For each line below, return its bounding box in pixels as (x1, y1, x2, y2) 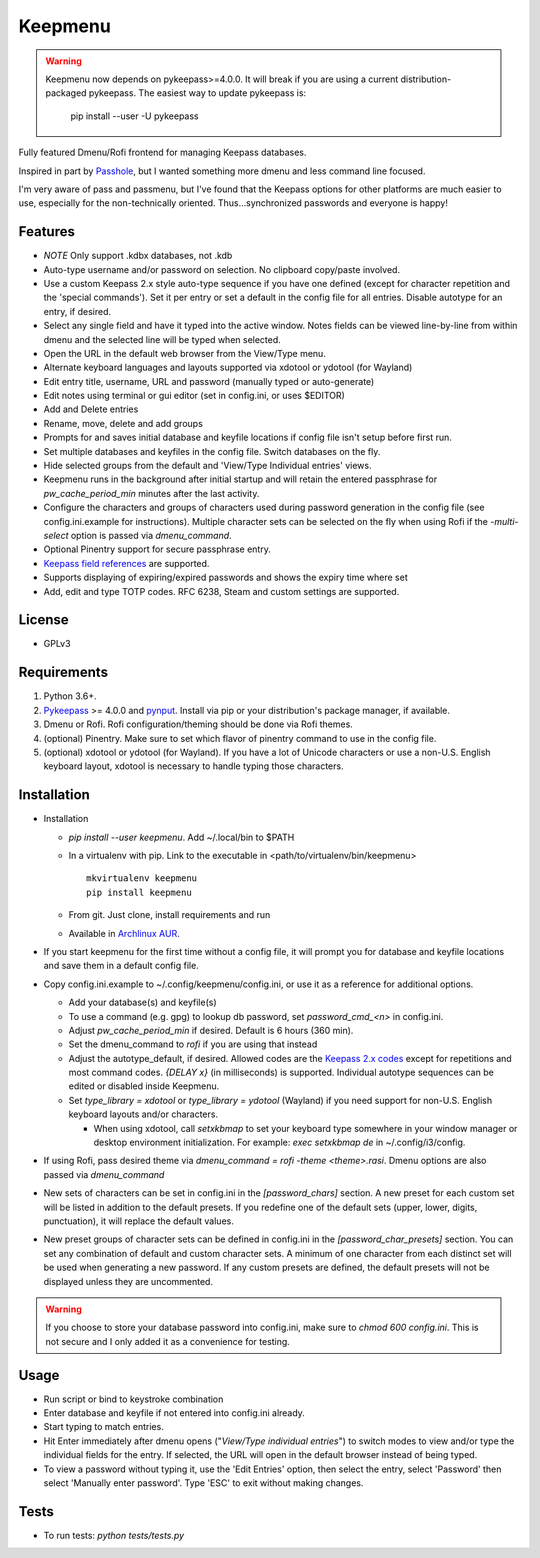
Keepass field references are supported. (43, 557, 210, 569)
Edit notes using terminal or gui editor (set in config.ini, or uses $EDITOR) (43, 390, 345, 402)
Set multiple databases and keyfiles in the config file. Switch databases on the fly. (43, 445, 381, 457)
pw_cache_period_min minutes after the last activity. (43, 487, 260, 499)
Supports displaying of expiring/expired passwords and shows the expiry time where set (43, 571, 409, 584)
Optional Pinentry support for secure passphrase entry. (43, 543, 272, 555)
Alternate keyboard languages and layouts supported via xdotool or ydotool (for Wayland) (43, 361, 413, 374)
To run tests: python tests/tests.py (43, 1529, 185, 1541)
